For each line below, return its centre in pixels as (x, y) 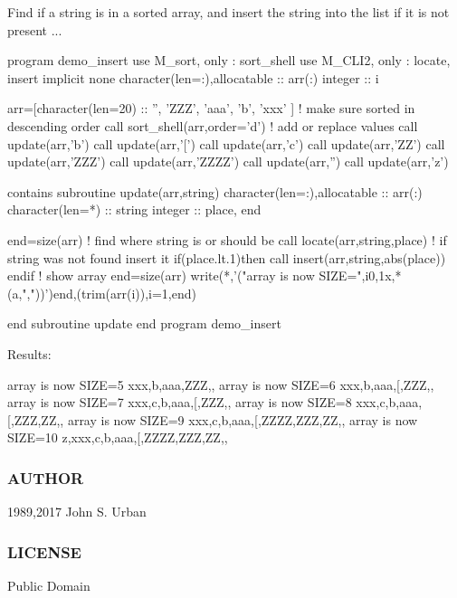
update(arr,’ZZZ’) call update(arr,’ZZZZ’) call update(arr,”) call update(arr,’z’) (228, 161)
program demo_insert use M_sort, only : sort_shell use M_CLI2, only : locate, (229, 60)
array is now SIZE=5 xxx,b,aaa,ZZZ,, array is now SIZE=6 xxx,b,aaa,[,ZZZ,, (221, 384)
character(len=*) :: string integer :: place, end (134, 209)
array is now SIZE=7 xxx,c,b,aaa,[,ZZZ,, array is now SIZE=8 (180, 402)
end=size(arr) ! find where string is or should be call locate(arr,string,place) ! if (227, 239)
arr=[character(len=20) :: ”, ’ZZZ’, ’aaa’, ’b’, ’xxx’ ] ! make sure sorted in (211, 108)
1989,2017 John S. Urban (77, 512)
